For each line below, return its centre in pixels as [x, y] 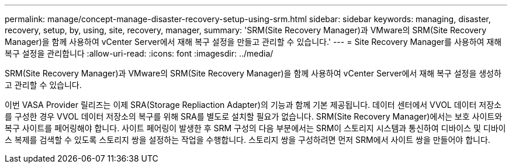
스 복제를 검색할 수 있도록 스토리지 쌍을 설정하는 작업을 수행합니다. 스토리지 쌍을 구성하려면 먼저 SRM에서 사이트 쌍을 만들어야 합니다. [248, 140]
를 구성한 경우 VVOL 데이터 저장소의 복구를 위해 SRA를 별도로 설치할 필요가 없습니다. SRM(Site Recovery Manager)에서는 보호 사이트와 [254, 116]
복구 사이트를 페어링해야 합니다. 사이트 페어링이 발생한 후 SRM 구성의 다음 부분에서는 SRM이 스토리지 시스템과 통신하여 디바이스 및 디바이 [255, 128]
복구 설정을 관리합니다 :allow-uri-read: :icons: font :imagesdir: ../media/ [139, 53]
